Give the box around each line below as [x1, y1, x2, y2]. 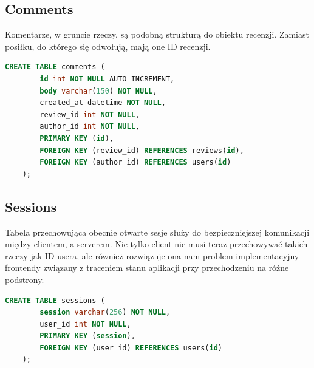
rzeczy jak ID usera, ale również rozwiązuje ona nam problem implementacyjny [5, 249, 299, 262]
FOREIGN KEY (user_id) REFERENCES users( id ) [39, 343, 223, 352]
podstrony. [5, 273, 44, 285]
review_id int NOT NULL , [39, 110, 140, 119]
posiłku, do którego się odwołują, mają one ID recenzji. [5, 39, 211, 52]
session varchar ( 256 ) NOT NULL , [39, 308, 171, 317]
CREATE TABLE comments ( [5, 63, 105, 72]
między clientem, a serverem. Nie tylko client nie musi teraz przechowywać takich [5, 237, 308, 250]
